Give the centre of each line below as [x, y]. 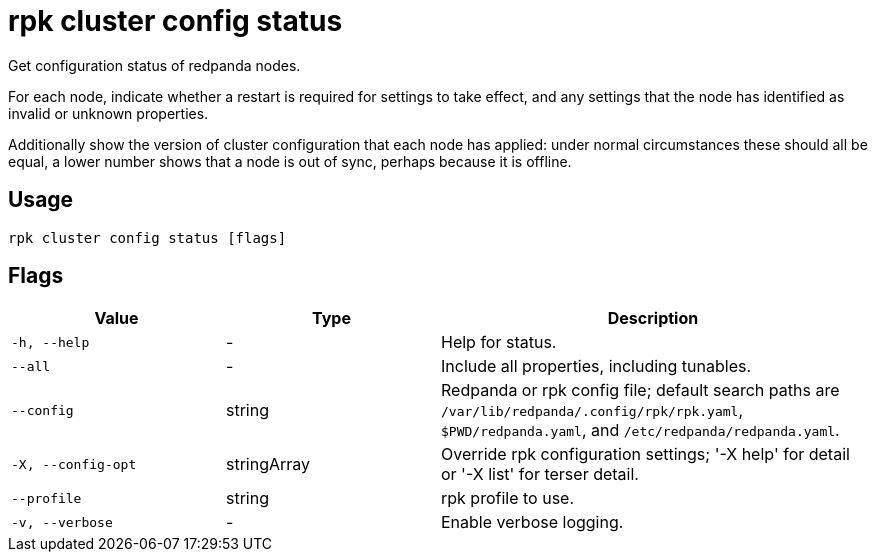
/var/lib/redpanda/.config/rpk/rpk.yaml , [592, 410]
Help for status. [499, 342]
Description [653, 318]
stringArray [268, 464]
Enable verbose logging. [532, 522]
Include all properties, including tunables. [596, 366]
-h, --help [50, 342]
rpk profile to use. [508, 498]
